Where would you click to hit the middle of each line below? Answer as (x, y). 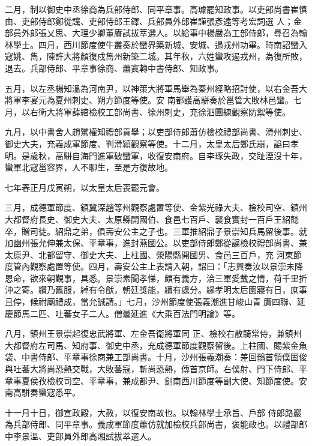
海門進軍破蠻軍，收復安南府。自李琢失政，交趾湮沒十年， (193, 155)
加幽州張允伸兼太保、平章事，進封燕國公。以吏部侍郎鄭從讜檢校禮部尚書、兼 (156, 243)
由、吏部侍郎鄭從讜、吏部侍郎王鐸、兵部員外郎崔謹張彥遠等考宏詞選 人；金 (153, 21)
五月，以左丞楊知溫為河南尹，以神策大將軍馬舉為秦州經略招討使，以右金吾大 (156, 88)
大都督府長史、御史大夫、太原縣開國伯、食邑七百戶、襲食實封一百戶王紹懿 (152, 219)
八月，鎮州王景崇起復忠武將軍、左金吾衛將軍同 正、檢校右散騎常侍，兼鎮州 (153, 333)
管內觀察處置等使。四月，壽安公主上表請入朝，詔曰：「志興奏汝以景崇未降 (158, 266)
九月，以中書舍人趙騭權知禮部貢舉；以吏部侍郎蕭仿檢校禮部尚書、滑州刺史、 (156, 132)
